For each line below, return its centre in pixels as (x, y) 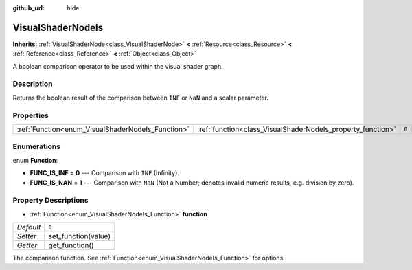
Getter (27, 245)
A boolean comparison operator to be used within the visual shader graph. (118, 66)
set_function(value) (80, 236)
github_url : (28, 8)
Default (29, 227)
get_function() (71, 245)
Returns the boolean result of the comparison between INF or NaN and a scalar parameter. (141, 98)
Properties (31, 115)
